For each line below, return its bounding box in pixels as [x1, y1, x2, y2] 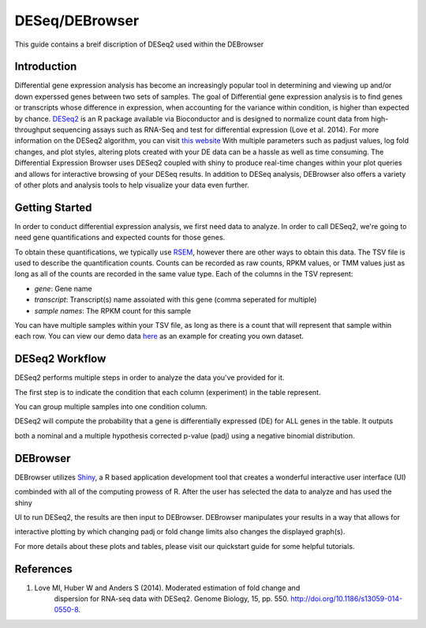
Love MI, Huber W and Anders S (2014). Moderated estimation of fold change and [34, 583, 301, 592]
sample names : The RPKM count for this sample [34, 306, 192, 315]
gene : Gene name [34, 284, 92, 293]
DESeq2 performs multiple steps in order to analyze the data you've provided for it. [14, 373, 285, 382]
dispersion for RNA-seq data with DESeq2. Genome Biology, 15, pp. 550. [54, 594, 290, 604]
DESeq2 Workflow [14, 352, 106, 366]
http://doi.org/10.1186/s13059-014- [290, 594, 402, 604]
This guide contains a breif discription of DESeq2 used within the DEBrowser [14, 39, 264, 49]
